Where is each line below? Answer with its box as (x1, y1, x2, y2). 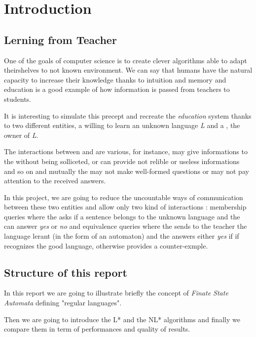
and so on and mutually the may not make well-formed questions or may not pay (4, 166, 249, 176)
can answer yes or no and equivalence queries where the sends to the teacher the (4, 221, 247, 231)
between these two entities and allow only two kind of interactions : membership (4, 202, 247, 212)
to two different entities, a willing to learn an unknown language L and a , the (4, 120, 240, 130)
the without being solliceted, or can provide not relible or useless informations (4, 156, 240, 166)
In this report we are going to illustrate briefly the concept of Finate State (4, 288, 228, 298)
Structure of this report (4, 264, 127, 280)
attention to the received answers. (4, 175, 106, 186)
